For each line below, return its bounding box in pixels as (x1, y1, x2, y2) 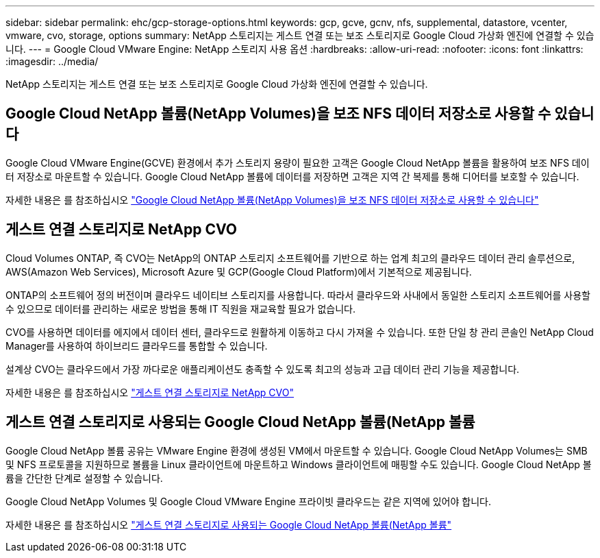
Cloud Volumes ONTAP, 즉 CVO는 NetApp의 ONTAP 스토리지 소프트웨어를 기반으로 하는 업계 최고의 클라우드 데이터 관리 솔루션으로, (5, 252, 575, 264)
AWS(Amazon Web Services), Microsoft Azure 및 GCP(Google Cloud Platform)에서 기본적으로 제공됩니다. (5, 265, 472, 278)
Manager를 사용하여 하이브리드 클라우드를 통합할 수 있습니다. (5, 339, 268, 352)
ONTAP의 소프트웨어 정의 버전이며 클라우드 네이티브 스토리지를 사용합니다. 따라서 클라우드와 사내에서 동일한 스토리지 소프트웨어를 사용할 (5, 289, 590, 301)
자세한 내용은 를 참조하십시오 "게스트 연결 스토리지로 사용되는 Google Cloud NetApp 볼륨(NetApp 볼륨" (5, 518, 452, 531)
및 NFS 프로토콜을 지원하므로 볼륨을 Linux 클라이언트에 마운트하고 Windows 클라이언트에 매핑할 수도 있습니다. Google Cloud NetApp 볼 (5, 458, 592, 470)
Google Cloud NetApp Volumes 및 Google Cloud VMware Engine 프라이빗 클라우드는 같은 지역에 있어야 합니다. (5, 495, 491, 507)
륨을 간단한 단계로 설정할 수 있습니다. (5, 472, 163, 484)
